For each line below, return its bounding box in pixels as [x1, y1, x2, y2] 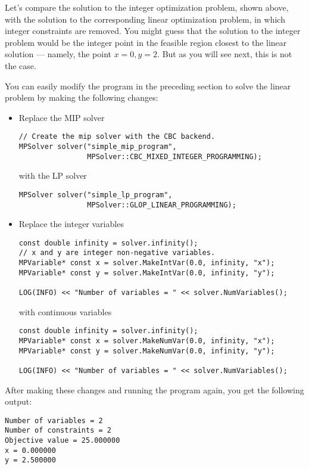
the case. [5, 59, 36, 72]
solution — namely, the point [5, 48, 111, 60]
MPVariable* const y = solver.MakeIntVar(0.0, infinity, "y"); [18, 268, 275, 277]
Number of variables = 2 [5, 416, 103, 425]
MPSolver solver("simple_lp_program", [18, 190, 173, 199]
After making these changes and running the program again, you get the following [5, 383, 304, 396]
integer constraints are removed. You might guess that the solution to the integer [5, 24, 301, 37]
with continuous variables [18, 305, 112, 318]
